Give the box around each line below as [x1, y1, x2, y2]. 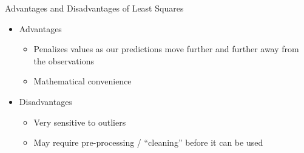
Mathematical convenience [33, 75, 132, 87]
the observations [33, 54, 94, 67]
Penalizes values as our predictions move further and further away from [33, 42, 299, 55]
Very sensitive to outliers [33, 115, 126, 128]
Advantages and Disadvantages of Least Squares [5, 2, 184, 14]
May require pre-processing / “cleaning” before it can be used [33, 136, 263, 149]
